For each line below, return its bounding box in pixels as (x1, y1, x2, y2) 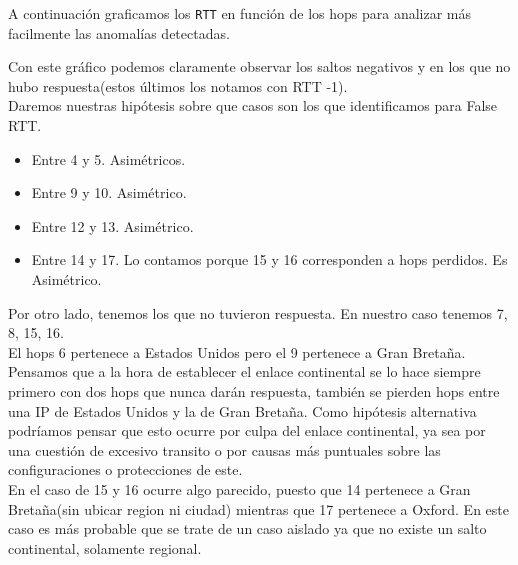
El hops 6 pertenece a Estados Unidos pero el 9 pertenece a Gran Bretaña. (8, 341, 466, 362)
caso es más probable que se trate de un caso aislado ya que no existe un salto (8, 518, 487, 539)
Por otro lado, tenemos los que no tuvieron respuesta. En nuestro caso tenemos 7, (8, 302, 508, 323)
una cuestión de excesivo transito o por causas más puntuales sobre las (8, 439, 441, 460)
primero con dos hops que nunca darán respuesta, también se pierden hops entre (8, 380, 500, 401)
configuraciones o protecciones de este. (8, 459, 243, 480)
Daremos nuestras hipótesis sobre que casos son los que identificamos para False (8, 95, 498, 116)
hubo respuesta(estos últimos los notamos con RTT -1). (8, 75, 348, 96)
